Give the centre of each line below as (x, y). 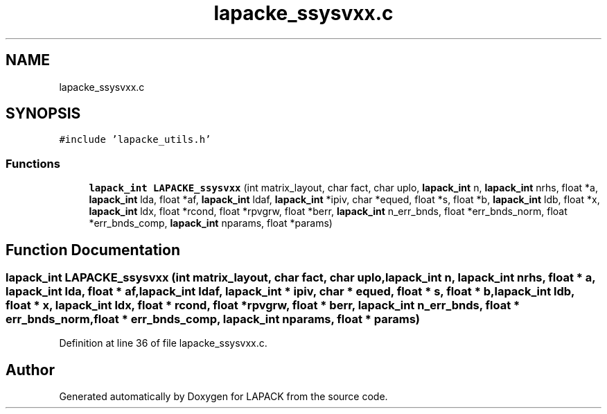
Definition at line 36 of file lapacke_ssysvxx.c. (163, 343)
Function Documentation (93, 250)
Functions (33, 163)
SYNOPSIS (43, 114)
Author (30, 370)
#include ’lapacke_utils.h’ (135, 140)
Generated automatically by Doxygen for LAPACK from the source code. (223, 397)
